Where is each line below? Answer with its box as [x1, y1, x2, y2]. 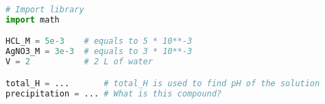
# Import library [5, 5, 84, 14]
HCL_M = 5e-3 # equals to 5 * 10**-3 [5, 36, 193, 47]
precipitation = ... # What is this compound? [5, 88, 222, 99]
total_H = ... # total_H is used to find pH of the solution [5, 78, 320, 88]
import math [5, 14, 60, 25]
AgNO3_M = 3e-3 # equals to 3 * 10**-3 [5, 47, 193, 57]
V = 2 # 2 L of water [5, 57, 153, 67]
